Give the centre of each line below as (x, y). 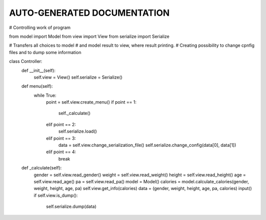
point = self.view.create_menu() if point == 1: (91, 102)
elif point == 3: (61, 138)
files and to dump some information (45, 52)
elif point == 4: (61, 152)
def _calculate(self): (42, 168)
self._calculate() (74, 113)
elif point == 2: (61, 124)
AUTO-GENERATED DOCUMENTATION (89, 13)
